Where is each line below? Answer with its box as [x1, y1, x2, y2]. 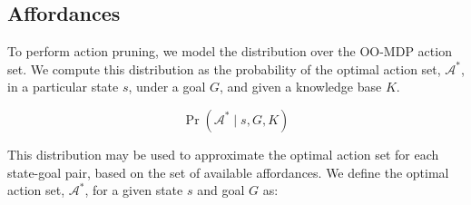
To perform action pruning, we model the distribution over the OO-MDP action [7, 42, 452, 61]
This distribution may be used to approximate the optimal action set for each [7, 144, 439, 163]
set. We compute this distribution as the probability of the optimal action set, [7, 59, 441, 78]
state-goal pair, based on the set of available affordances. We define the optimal [7, 162, 449, 181]
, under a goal [128, 77, 206, 96]
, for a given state [84, 181, 183, 200]
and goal [197, 181, 245, 200]
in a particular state [7, 77, 119, 96]
